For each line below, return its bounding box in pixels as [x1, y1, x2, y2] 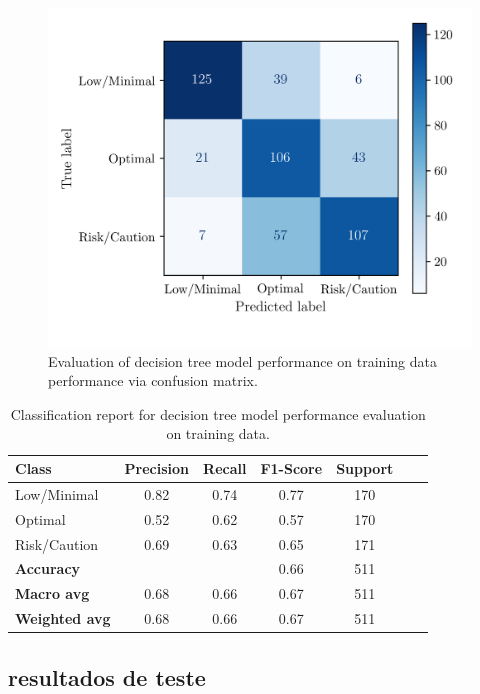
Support [336, 458, 394, 479]
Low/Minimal [15, 483, 99, 504]
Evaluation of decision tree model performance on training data [48, 350, 437, 371]
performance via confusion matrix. [48, 370, 258, 391]
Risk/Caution [15, 533, 99, 554]
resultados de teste [8, 661, 206, 692]
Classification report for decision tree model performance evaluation [10, 403, 426, 424]
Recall [203, 458, 247, 479]
